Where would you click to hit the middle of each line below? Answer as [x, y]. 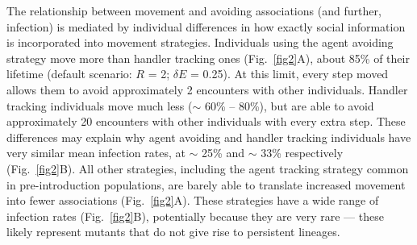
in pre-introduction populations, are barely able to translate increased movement [206, 184]
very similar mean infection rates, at [96, 153]
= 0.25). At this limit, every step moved [289, 74]
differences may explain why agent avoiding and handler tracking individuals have [209, 137]
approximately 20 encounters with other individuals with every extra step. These [206, 121]
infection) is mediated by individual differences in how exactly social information [206, 26]
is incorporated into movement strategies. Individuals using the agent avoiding [200, 42]
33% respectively [302, 153]
